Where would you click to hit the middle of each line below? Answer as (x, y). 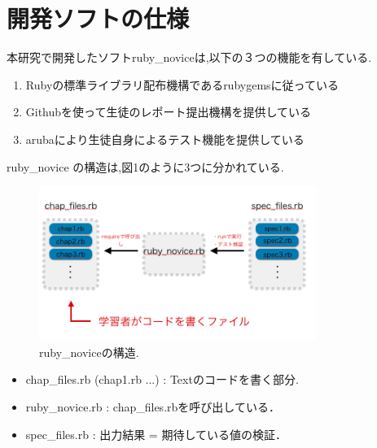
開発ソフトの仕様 (98, 18)
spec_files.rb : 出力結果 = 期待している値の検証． (156, 434)
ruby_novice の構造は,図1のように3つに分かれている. (145, 166)
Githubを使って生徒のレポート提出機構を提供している (168, 112)
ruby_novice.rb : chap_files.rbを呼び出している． (153, 407)
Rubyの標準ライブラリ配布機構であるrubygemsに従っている (182, 84)
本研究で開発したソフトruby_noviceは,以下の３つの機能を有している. (189, 57)
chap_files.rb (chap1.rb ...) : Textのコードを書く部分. (162, 379)
